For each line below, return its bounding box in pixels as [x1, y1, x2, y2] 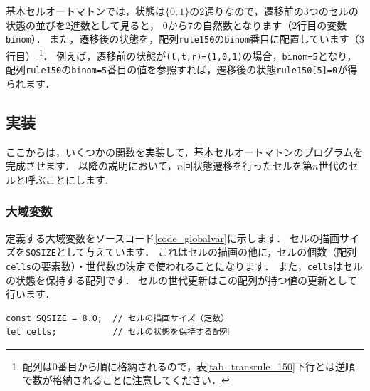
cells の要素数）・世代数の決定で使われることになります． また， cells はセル [6, 258, 363, 273]
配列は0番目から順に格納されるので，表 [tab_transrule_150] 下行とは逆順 [22, 358, 355, 373]
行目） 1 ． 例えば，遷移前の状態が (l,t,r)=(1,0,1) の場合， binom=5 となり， [6, 46, 357, 63]
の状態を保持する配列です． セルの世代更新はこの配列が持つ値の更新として [6, 272, 357, 287]
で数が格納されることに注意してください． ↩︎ [22, 372, 230, 387]
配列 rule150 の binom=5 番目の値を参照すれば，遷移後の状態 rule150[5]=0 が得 [6, 62, 358, 77]
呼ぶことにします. [25, 172, 108, 187]
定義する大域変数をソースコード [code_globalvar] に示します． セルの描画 [6, 230, 339, 245]
